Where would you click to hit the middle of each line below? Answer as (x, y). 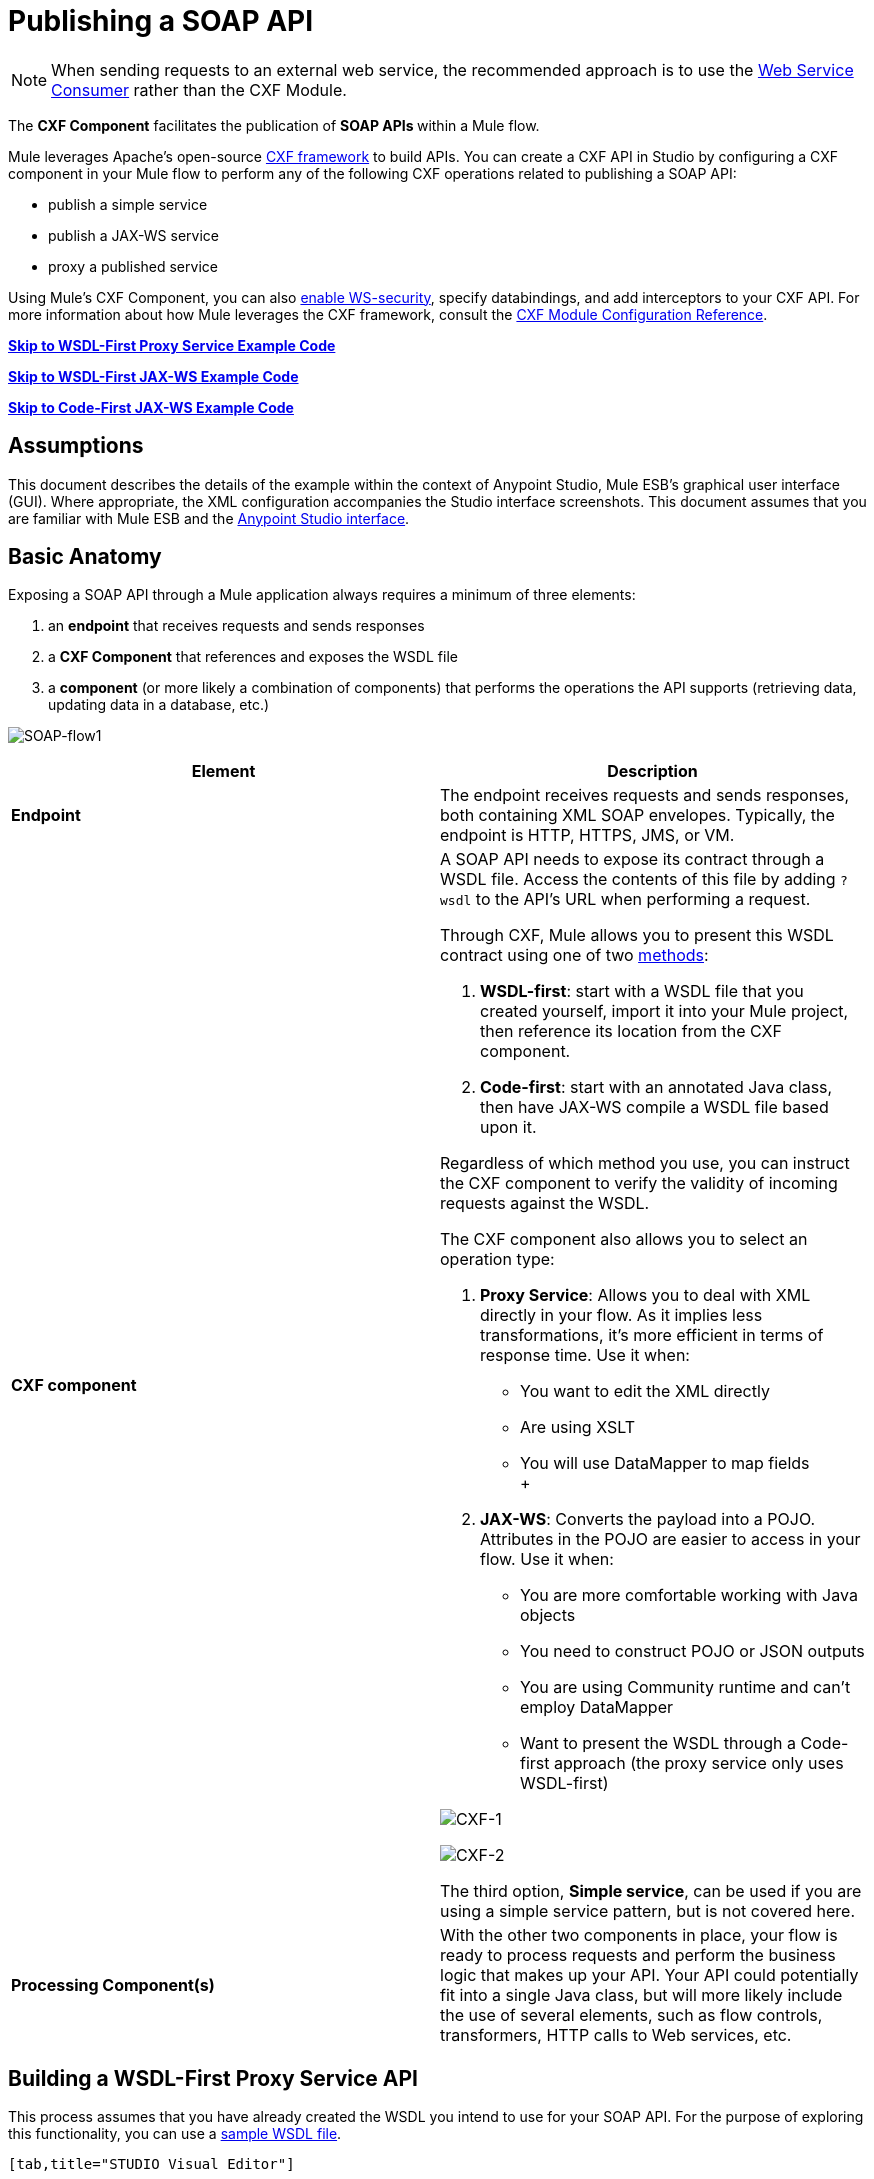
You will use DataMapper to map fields (665, 1463)
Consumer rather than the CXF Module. (199, 89)
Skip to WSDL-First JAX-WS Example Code (153, 376)
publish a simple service (128, 204)
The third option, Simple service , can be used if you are (651, 1891)
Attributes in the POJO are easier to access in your (670, 1539)
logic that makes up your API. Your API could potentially (649, 1975)
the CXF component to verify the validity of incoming (639, 1183)
